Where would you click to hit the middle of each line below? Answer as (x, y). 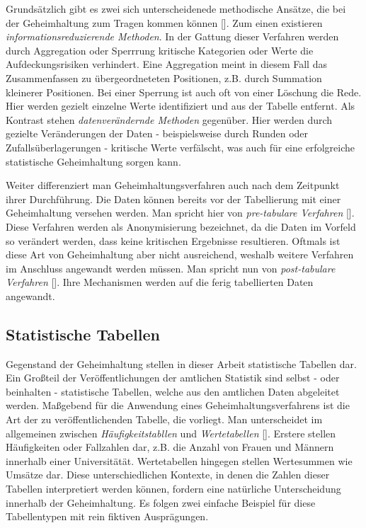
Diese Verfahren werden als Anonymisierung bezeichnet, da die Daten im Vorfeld (181, 226)
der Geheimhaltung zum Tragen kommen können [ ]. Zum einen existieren (164, 22)
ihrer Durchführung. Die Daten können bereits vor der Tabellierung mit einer (173, 199)
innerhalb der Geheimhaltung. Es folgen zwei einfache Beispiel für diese (161, 502)
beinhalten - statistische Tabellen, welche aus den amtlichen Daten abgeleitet (173, 391)
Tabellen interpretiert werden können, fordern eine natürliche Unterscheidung (173, 489)
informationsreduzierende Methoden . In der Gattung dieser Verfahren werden (172, 36)
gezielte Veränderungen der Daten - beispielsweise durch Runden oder (157, 133)
